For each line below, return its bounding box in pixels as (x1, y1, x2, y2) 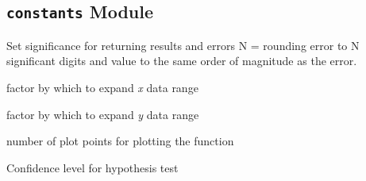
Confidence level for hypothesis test (6, 159, 179, 175)
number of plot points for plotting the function (6, 133, 234, 149)
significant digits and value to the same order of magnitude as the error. (6, 52, 357, 69)
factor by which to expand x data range (6, 79, 198, 95)
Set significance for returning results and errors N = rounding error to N (6, 37, 360, 53)
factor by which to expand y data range (6, 106, 199, 122)
